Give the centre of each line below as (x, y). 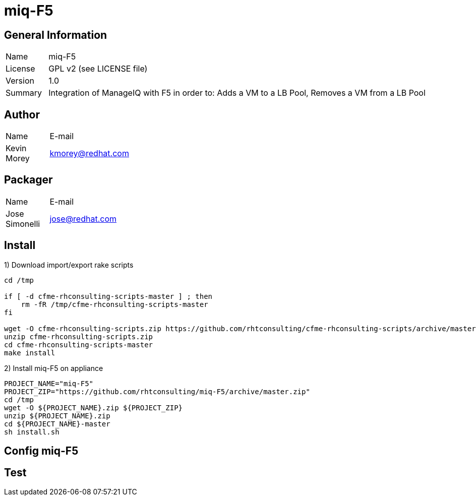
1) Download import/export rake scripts (69, 265)
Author (22, 114)
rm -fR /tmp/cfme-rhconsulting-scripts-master (114, 304)
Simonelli (23, 224)
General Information (56, 35)
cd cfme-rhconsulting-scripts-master (79, 345)
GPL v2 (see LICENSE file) (98, 69)
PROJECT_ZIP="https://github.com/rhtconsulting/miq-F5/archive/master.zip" (157, 391)
